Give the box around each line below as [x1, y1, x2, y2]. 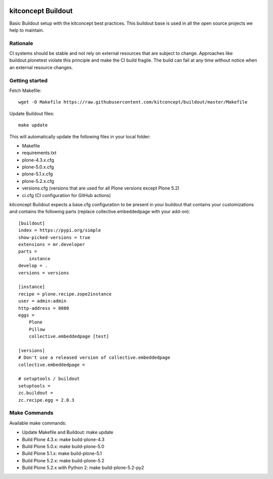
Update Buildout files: [9, 110, 55, 116]
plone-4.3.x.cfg [22, 157, 54, 163]
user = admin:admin [18, 298, 67, 304]
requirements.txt [22, 150, 57, 156]
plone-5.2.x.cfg [22, 178, 54, 184]
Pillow [28, 326, 45, 332]
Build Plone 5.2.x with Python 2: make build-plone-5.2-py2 [22, 465, 144, 471]
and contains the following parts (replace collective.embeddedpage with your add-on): [9, 209, 191, 215]
